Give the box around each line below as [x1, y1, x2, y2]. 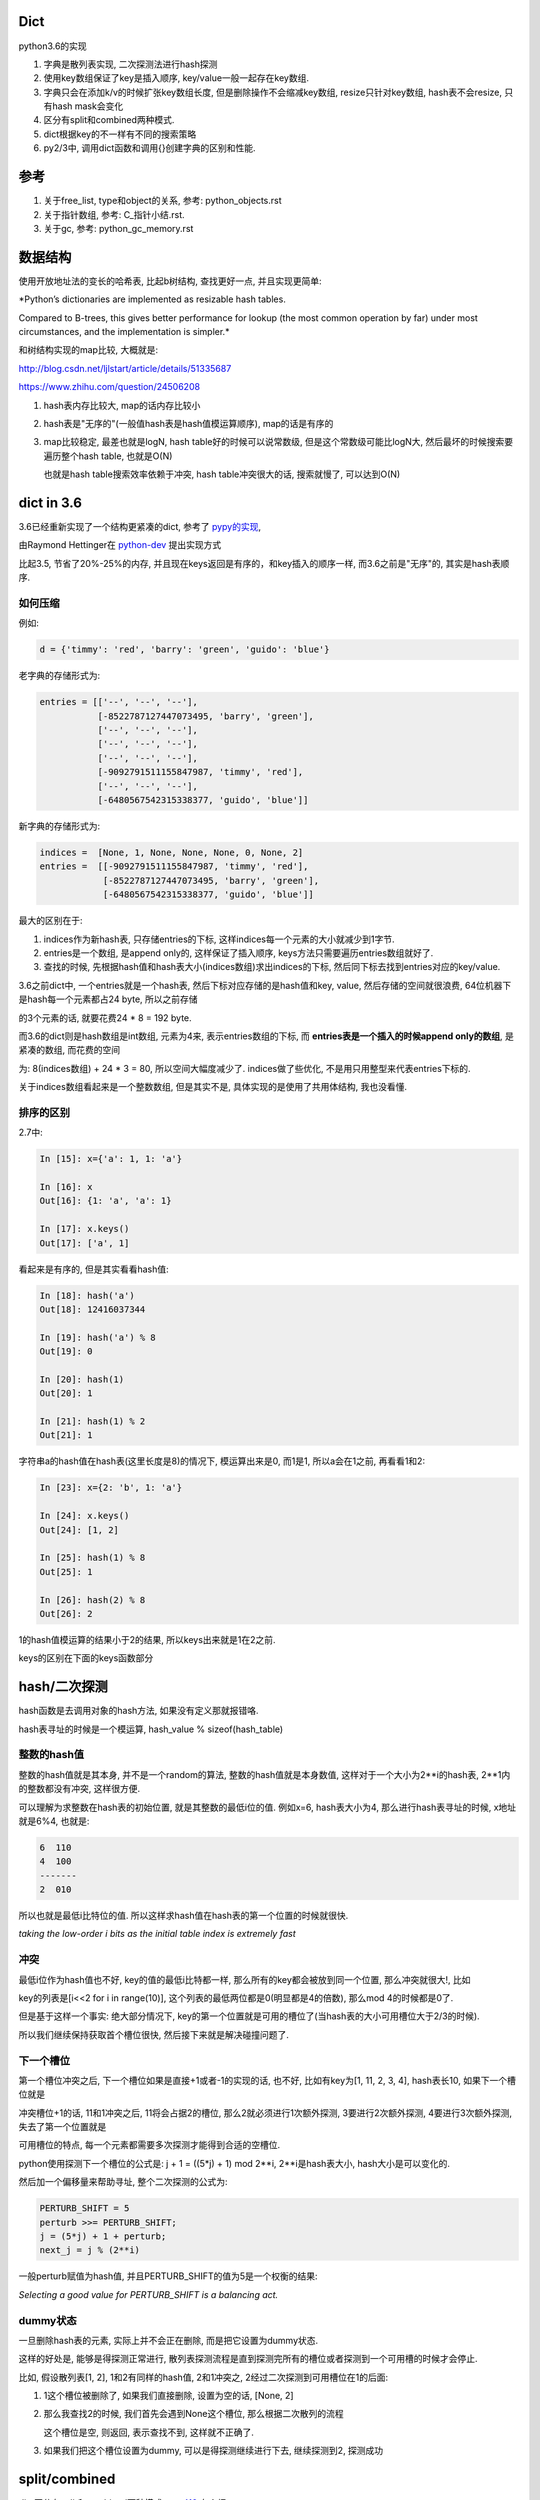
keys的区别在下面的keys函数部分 [18, 1652, 154, 1664]
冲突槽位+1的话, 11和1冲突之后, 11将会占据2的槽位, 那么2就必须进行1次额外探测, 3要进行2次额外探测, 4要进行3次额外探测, [18, 2106, 512, 2119]
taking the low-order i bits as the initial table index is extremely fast [18, 1928, 297, 1940]
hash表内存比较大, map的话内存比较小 [43, 399, 201, 411]
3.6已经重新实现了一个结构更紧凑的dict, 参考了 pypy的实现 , [18, 521, 262, 533]
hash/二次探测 [18, 1678, 109, 1695]
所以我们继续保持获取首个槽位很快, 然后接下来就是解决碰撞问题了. [18, 2028, 290, 2040]
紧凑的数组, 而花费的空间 [18, 1044, 120, 1056]
